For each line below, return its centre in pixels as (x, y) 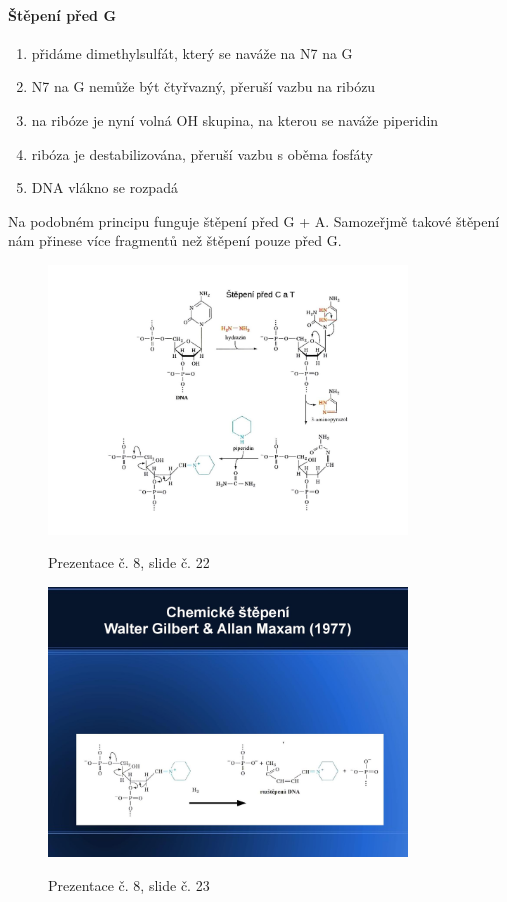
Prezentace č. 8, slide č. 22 (129, 562)
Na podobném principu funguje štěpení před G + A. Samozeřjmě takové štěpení (254, 220)
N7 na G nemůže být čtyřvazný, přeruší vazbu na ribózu (203, 86)
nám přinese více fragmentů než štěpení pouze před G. (175, 240)
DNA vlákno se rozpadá (104, 187)
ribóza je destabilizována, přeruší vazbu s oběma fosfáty (202, 153)
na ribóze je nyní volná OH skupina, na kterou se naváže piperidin (235, 119)
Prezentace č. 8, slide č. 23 (129, 884)
